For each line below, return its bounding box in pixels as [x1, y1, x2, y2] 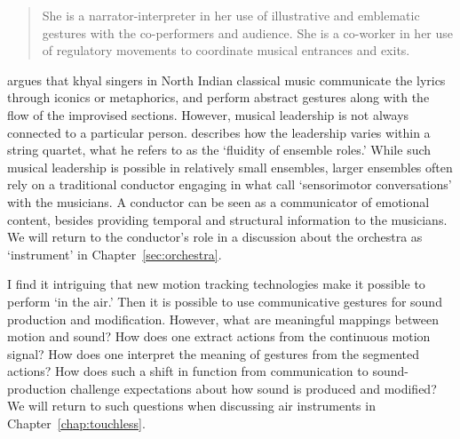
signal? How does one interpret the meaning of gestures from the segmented [7, 344, 420, 363]
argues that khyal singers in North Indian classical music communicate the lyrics [7, 70, 446, 89]
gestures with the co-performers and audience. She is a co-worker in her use [42, 23, 454, 42]
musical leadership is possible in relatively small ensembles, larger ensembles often [7, 157, 453, 176]
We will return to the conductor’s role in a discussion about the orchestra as [7, 227, 423, 246]
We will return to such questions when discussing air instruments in [7, 396, 376, 415]
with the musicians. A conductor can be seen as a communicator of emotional [7, 192, 430, 211]
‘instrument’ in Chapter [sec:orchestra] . [7, 244, 222, 263]
